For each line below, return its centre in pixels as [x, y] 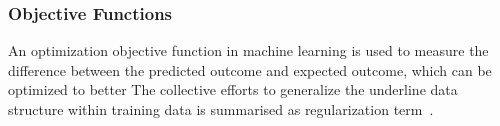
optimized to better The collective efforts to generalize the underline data [233, 89]
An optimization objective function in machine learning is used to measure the [248, 50]
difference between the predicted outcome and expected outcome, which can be [250, 69]
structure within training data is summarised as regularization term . [221, 109]
